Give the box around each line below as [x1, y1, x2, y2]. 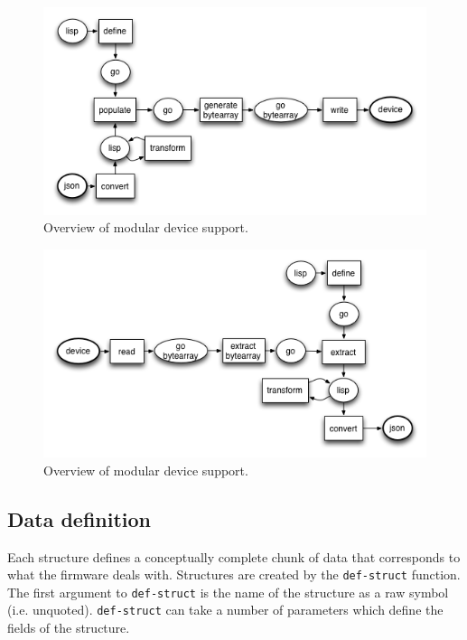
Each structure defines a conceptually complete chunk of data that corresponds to [7, 547, 461, 566]
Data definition [7, 504, 152, 532]
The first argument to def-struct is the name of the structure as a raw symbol [7, 582, 449, 601]
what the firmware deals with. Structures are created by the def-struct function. [7, 565, 461, 584]
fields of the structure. [7, 618, 130, 637]
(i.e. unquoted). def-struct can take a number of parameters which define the [7, 600, 444, 619]
